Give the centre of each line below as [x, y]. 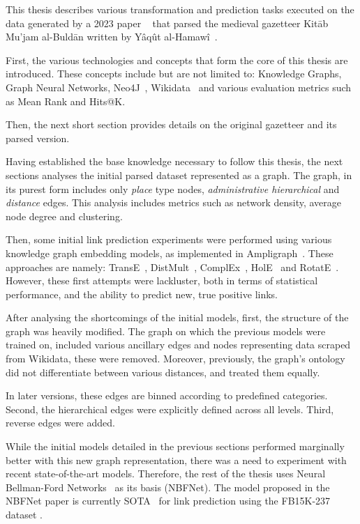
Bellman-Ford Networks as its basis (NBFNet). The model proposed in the [168, 487]
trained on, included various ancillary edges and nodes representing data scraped [178, 345]
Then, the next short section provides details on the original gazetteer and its [171, 124]
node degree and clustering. [64, 216]
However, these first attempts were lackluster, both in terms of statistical [162, 280]
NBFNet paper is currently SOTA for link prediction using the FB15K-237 [168, 501]
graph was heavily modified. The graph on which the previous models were [166, 331]
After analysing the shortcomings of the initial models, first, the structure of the [177, 317]
